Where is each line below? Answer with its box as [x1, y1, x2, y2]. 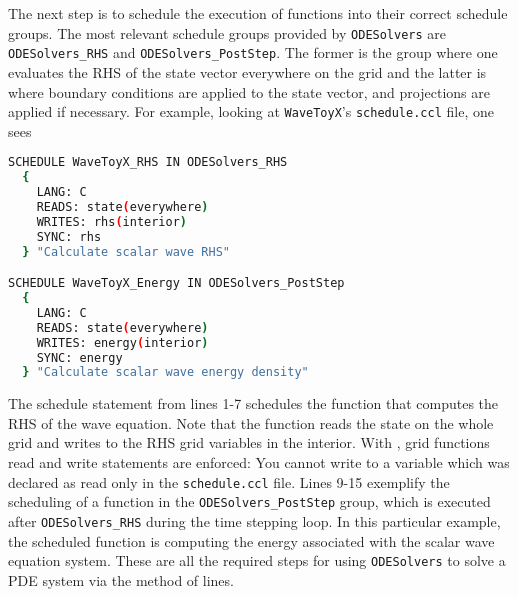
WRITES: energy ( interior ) [36, 335, 209, 350]
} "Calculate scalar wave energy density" [22, 365, 309, 380]
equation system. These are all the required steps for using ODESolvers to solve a [8, 550, 506, 571]
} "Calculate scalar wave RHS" [22, 244, 230, 259]
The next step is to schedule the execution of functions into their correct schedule [8, 3, 508, 23]
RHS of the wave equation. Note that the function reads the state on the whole [8, 412, 494, 433]
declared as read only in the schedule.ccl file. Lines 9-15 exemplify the [8, 471, 450, 492]
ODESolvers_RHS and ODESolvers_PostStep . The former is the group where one [8, 42, 498, 63]
